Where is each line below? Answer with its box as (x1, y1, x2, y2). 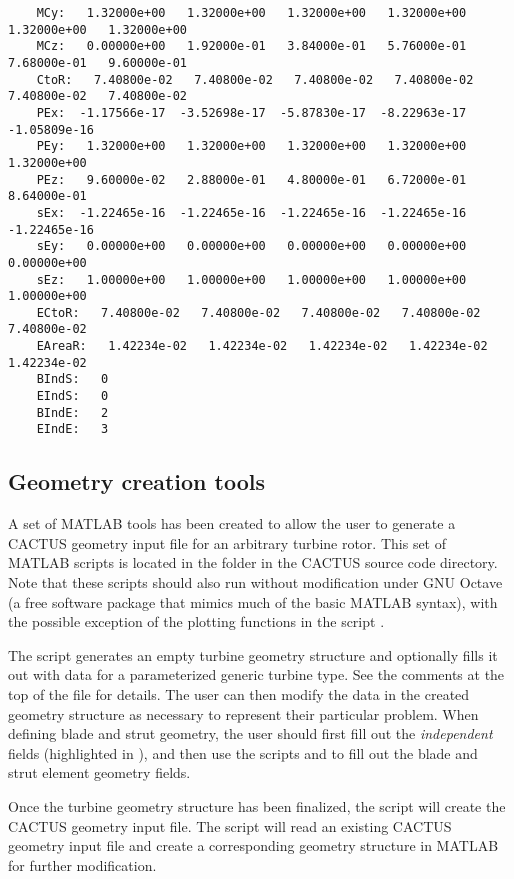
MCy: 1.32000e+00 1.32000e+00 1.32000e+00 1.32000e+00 (36, 6, 467, 20)
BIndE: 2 (36, 405, 109, 420)
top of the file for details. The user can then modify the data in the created (8, 684, 470, 705)
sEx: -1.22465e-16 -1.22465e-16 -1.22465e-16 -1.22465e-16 (36, 205, 467, 220)
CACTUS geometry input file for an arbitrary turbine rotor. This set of (8, 532, 447, 553)
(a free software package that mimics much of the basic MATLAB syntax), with (8, 591, 498, 612)
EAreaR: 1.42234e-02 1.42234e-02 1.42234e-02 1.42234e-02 (36, 339, 488, 354)
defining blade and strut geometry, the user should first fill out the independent (8, 723, 493, 744)
